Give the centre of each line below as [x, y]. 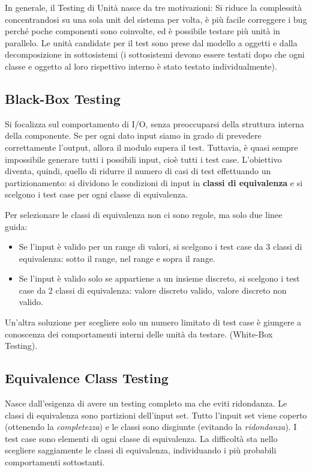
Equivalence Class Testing [87, 378]
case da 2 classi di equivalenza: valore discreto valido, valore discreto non [153, 290]
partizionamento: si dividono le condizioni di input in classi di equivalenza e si [154, 182]
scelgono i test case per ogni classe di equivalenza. [96, 194]
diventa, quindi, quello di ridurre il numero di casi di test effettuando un [138, 171]
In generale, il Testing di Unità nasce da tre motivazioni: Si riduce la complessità [154, 7]
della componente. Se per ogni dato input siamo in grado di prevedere [133, 135]
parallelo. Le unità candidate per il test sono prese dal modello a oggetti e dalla [151, 42]
